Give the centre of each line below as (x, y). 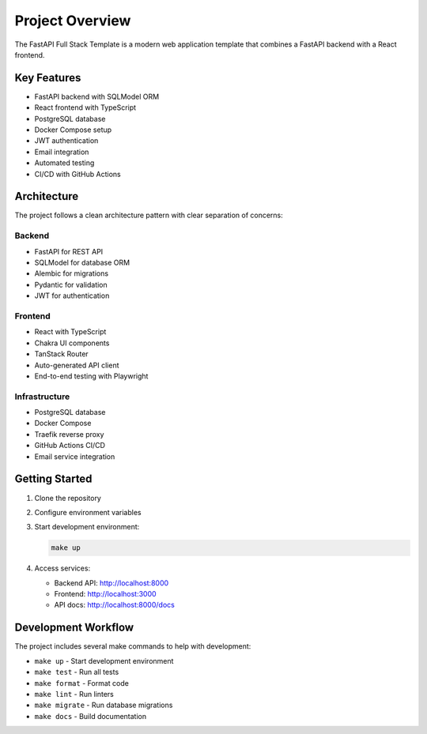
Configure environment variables (88, 512)
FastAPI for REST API (69, 251)
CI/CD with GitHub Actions (78, 174)
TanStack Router (61, 354)
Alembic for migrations (72, 273)
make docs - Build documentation (90, 716)
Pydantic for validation (71, 284)
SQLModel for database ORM (82, 263)
